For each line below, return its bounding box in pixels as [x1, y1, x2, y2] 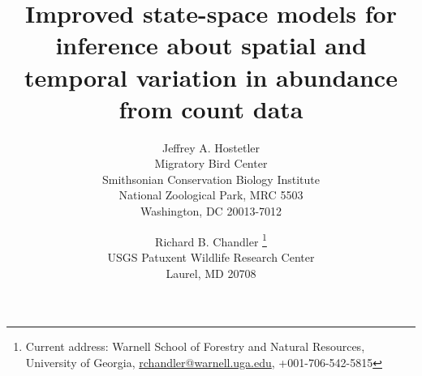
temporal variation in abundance [24, 60, 398, 93]
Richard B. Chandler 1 [155, 230, 267, 250]
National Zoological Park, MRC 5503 [118, 186, 304, 203]
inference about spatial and [55, 28, 367, 62]
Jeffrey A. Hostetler [161, 139, 261, 156]
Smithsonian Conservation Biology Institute [101, 170, 321, 187]
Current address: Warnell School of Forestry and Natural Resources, [25, 338, 365, 355]
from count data [118, 92, 304, 125]
